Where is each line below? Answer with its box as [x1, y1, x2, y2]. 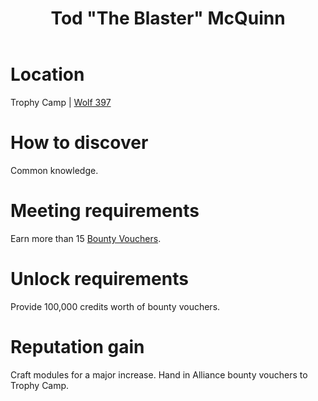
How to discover [10, 132, 149, 154]
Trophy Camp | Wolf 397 [10, 96, 112, 108]
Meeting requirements [10, 200, 200, 222]
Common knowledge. [10, 164, 99, 176]
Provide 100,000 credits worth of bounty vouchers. [10, 300, 221, 312]
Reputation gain [10, 335, 145, 358]
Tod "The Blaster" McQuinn [50, 7, 286, 30]
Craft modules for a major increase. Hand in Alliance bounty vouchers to [10, 368, 308, 381]
